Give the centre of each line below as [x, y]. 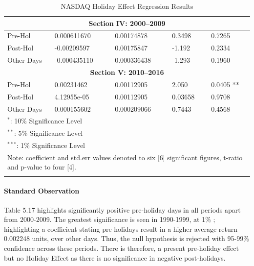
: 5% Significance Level [48, 133]
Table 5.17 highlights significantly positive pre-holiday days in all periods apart [122, 209]
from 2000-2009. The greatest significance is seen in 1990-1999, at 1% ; [110, 219]
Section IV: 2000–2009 [127, 23]
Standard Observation [42, 191]
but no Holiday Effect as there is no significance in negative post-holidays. [115, 257]
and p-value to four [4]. [42, 167]
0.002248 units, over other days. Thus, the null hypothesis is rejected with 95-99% [127, 238]
